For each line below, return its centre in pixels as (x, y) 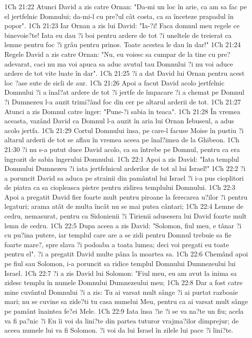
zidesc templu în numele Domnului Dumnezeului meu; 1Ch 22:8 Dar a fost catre (124, 282)
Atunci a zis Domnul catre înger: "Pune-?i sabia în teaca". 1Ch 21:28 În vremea (122, 111)
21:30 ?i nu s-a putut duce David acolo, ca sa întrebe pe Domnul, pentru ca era (122, 149)
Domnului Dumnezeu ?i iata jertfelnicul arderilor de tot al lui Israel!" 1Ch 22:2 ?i (125, 168)
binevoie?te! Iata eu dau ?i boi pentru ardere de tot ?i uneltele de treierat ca (118, 35)
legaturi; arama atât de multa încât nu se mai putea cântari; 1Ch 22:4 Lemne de (124, 206)
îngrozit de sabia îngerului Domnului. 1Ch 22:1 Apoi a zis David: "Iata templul (122, 159)
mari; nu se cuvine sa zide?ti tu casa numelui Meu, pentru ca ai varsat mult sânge (126, 301)
